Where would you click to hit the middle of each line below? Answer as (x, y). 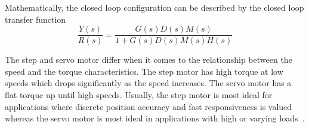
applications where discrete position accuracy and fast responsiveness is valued (149, 106)
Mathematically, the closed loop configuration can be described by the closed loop (154, 7)
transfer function (35, 19)
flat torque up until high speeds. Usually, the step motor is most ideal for (139, 95)
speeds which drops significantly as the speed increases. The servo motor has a (148, 83)
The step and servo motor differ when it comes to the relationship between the (149, 60)
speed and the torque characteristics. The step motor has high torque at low (144, 71)
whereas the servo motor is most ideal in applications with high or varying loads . (155, 118)
